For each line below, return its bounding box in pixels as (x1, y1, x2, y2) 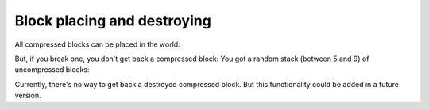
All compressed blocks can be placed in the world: (14, 40, 180, 49)
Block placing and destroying (14, 12, 212, 29)
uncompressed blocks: (14, 65, 90, 74)
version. (14, 91, 41, 101)
